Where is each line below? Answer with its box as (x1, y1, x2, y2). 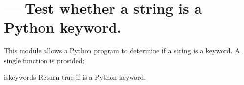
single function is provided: (4, 55, 85, 65)
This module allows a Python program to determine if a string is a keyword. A (4, 45, 240, 56)
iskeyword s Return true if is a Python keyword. (4, 71, 146, 82)
